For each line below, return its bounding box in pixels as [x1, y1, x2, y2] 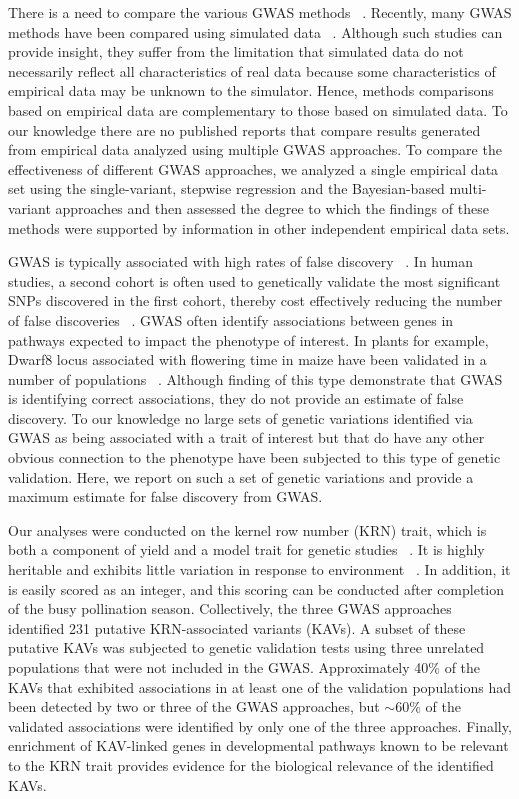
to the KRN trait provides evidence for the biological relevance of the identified [8, 754, 494, 775]
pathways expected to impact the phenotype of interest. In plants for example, [8, 329, 489, 350]
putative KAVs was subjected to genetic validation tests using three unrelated [8, 637, 485, 658]
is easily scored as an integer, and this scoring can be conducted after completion [8, 578, 505, 599]
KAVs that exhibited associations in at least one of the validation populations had [8, 676, 511, 697]
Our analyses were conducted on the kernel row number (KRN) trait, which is [8, 519, 487, 540]
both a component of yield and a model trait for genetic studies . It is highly [8, 539, 485, 560]
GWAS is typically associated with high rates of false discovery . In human [8, 251, 473, 272]
